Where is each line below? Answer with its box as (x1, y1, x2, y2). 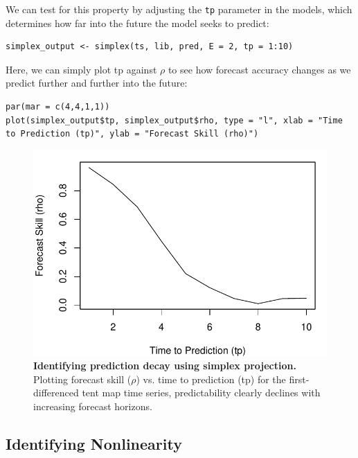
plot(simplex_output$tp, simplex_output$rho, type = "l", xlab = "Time (6, 115, 343, 125)
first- (289, 371, 310, 386)
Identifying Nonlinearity (6, 432, 182, 454)
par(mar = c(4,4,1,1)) (6, 102, 110, 112)
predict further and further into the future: (6, 76, 188, 90)
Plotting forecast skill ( (33, 371, 132, 386)
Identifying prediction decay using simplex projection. (33, 358, 296, 373)
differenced (33, 385, 79, 400)
